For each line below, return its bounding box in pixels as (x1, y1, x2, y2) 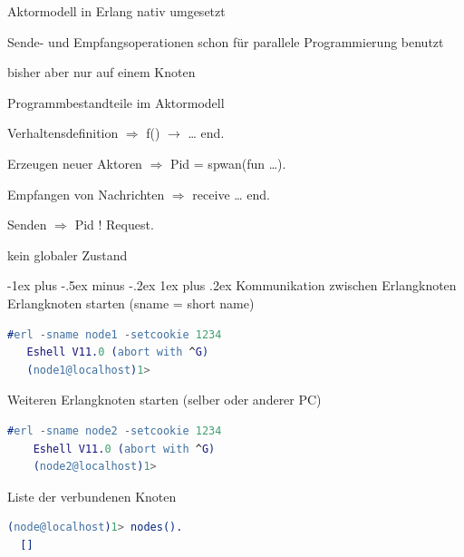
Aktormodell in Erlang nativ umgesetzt (7, 2, 226, 20)
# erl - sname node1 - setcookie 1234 (7, 327, 222, 341)
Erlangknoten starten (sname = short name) (7, 293, 255, 312)
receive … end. (192, 184, 270, 203)
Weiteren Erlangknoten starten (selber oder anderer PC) (7, 390, 322, 409)
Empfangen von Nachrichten (7, 184, 165, 203)
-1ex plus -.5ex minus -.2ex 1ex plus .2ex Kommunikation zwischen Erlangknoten (7, 276, 457, 295)
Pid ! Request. (74, 215, 154, 234)
